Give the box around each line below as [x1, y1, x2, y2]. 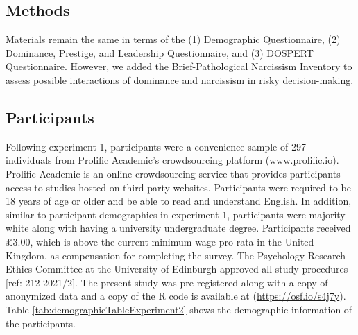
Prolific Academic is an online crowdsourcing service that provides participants [6, 166, 341, 180]
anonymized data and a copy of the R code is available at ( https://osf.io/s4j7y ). [6, 289, 346, 303]
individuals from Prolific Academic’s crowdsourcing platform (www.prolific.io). [6, 153, 339, 167]
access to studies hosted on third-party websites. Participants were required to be [6, 180, 352, 194]
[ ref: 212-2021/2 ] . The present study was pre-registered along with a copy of [6, 275, 328, 289]
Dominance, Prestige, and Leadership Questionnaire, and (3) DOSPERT [6, 45, 314, 60]
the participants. [6, 316, 76, 330]
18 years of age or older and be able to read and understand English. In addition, [6, 194, 352, 208]
